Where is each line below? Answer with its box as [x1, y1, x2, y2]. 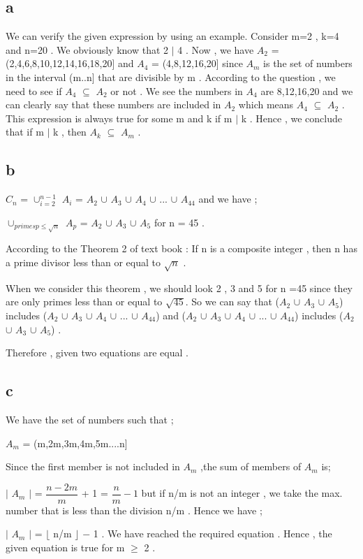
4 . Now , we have [177, 42, 254, 57]
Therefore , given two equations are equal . [6, 345, 188, 360]
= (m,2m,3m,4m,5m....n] [22, 435, 128, 450]
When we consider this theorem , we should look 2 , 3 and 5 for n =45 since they [6, 280, 353, 295]
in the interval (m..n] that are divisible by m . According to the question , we [6, 69, 336, 84]
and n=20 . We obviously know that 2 [6, 42, 169, 57]
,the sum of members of [200, 459, 302, 474]
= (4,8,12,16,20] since [151, 56, 243, 71]
